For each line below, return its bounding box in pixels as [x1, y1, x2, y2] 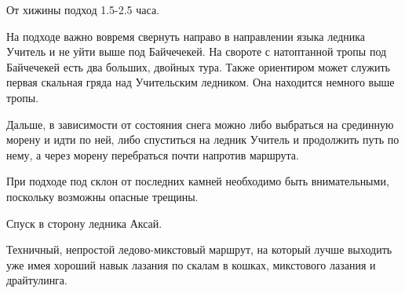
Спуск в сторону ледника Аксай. [6, 214, 162, 231]
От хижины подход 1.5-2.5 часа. [6, 2, 160, 17]
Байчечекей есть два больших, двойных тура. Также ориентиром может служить [6, 58, 390, 75]
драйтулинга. [6, 272, 67, 288]
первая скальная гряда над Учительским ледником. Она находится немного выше [6, 74, 395, 90]
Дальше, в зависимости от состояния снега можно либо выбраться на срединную [6, 115, 394, 132]
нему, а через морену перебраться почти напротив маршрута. [6, 146, 299, 163]
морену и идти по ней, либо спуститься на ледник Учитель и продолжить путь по [6, 131, 400, 148]
